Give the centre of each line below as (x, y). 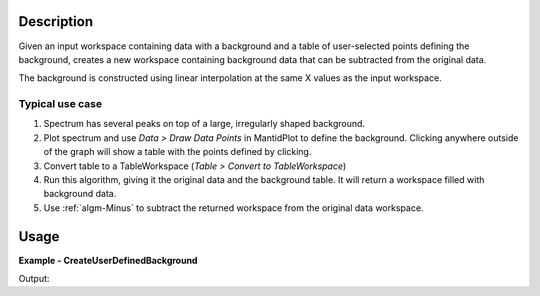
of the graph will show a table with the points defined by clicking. (177, 152)
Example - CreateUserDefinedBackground (108, 260)
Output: (34, 279)
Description (56, 21)
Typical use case (60, 104)
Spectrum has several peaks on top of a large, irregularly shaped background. (204, 124)
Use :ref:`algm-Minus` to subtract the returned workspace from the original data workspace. (233, 207)
